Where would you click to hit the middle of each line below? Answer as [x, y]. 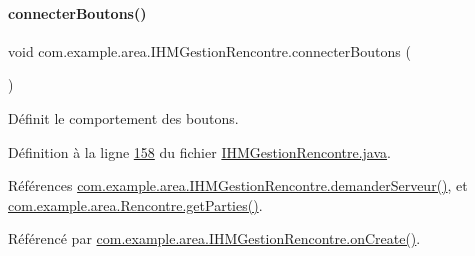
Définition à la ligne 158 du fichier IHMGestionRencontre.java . [199, 151]
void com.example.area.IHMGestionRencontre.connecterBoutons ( [209, 50]
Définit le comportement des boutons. [123, 117]
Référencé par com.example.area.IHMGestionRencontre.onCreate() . [214, 238]
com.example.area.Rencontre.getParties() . [135, 204]
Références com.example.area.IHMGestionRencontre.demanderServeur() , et [238, 185]
